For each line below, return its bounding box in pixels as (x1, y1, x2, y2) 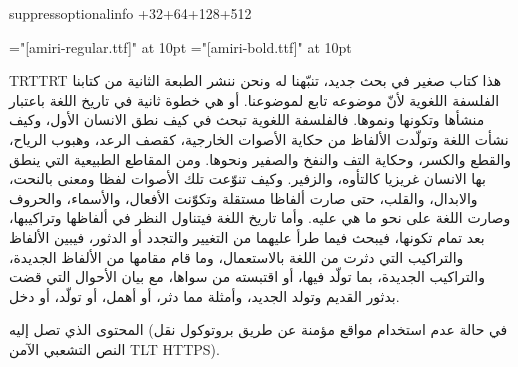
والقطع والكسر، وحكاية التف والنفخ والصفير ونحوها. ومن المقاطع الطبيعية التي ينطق (9, 148, 512, 169)
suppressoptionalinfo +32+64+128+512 (9, 3, 252, 23)
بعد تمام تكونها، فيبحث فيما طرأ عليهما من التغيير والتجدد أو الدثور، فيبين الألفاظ (9, 226, 485, 247)
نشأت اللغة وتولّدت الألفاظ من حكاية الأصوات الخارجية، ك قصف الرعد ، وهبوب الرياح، (9, 128, 509, 149)
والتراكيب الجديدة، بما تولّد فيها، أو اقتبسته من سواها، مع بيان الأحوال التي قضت (9, 266, 485, 287)
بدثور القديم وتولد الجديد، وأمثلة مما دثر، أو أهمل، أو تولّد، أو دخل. (9, 285, 400, 306)
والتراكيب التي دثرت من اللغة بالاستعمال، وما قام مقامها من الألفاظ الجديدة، (9, 246, 464, 267)
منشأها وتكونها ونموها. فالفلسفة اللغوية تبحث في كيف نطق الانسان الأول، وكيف (9, 109, 485, 130)
